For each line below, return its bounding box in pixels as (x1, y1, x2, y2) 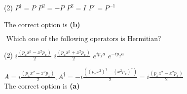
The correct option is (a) (4, 81, 80, 91)
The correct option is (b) (4, 19, 80, 29)
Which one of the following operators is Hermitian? (6, 36, 161, 43)
